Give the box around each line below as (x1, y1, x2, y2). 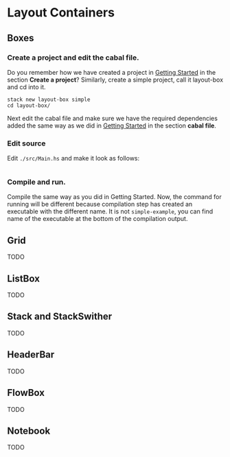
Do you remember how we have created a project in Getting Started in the (7, 68, 216, 76)
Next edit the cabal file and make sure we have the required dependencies (7, 114, 218, 122)
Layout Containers (7, 5, 115, 21)
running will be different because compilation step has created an (7, 200, 193, 209)
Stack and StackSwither (7, 311, 113, 323)
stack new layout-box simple (7, 96, 91, 103)
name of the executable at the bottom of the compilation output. (7, 215, 188, 223)
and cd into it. (7, 82, 46, 91)
